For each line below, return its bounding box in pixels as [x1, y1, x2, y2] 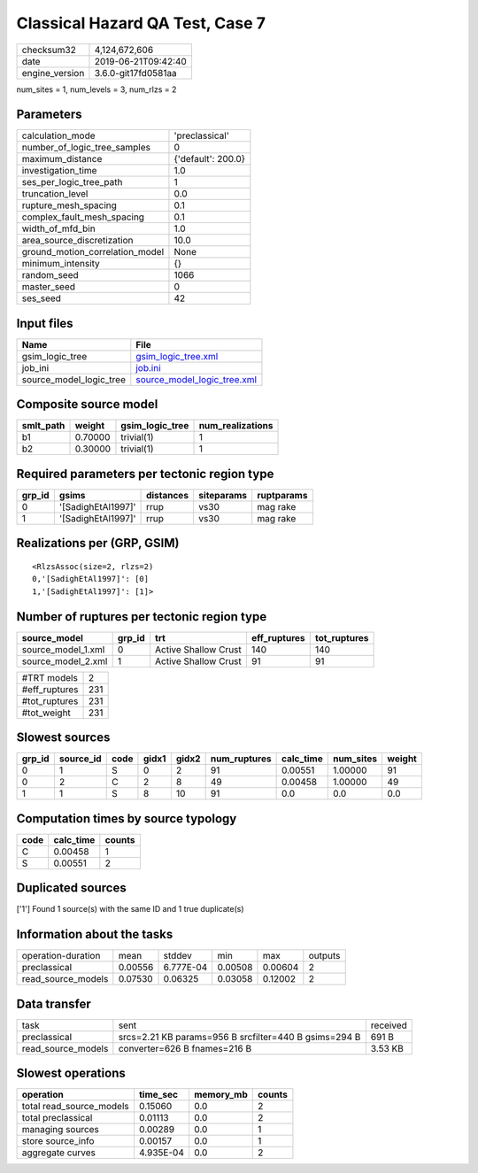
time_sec [138, 1089, 179, 1101]
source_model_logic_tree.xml [135, 373, 257, 385]
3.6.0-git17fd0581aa [94, 66, 177, 79]
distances [146, 490, 189, 501]
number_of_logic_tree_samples [21, 142, 150, 154]
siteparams [198, 490, 248, 501]
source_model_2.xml [21, 655, 108, 668]
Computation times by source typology [16, 811, 237, 826]
